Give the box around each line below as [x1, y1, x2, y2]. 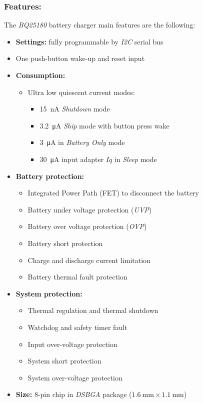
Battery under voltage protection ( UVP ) [27, 204, 152, 214]
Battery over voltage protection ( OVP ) [27, 221, 147, 231]
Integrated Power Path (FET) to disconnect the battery [27, 187, 199, 198]
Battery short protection [27, 237, 103, 248]
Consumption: [15, 70, 65, 80]
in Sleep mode [114, 153, 157, 164]
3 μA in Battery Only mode [39, 137, 125, 147]
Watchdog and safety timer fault [27, 321, 127, 332]
